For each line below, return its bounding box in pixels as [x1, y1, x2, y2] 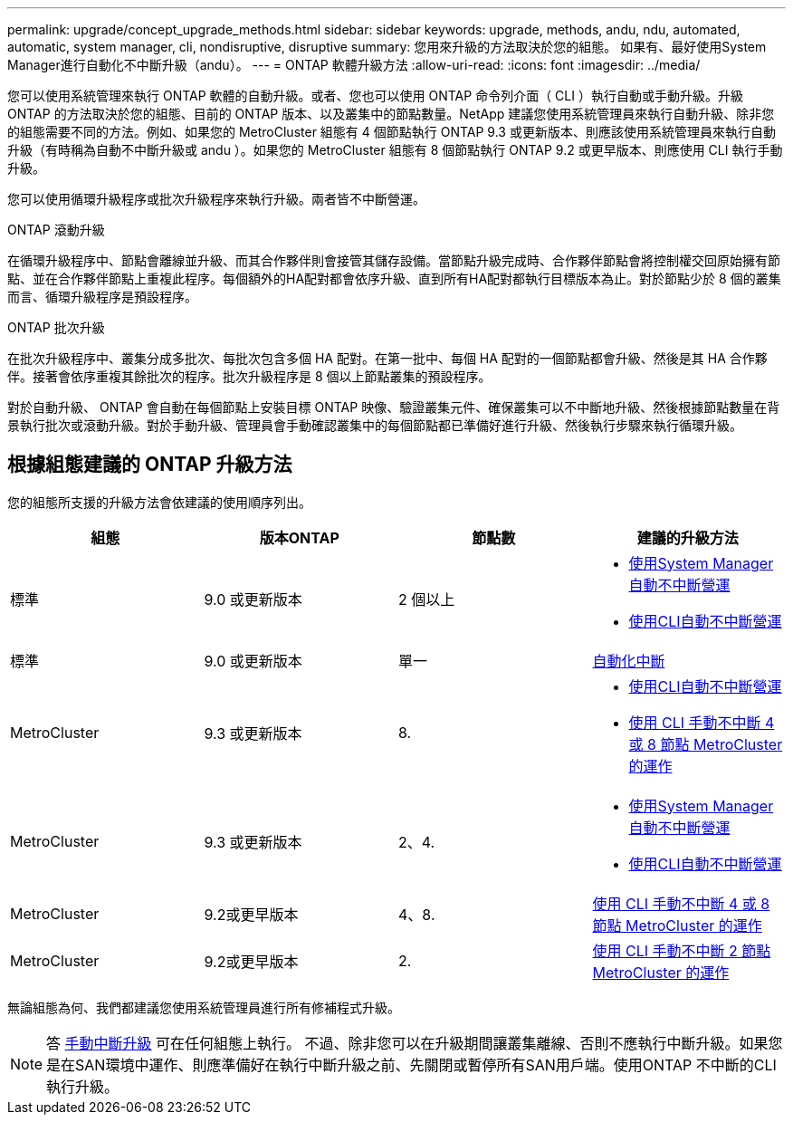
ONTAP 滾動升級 [7, 222, 105, 237]
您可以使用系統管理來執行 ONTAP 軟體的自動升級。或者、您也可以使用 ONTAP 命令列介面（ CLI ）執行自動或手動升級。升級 [7, 88, 743, 103]
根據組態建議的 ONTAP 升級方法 [7, 453, 292, 476]
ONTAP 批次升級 [7, 320, 105, 335]
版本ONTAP [259, 528, 339, 547]
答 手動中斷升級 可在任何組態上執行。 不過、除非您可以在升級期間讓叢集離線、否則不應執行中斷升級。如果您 [46, 1033, 783, 1052]
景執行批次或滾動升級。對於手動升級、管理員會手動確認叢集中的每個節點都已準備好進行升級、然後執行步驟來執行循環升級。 [7, 417, 742, 433]
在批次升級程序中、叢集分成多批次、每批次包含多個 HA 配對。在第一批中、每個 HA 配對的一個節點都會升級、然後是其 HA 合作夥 [7, 350, 768, 366]
